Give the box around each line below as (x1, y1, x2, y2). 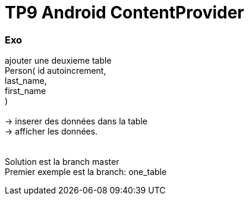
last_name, (5, 76, 47, 86)
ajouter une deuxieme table (5, 55, 112, 66)
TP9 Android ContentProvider (5, 2, 244, 23)
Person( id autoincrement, (5, 65, 106, 76)
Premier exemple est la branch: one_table (5, 167, 167, 177)
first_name (5, 86, 46, 96)
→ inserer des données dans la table (5, 116, 147, 127)
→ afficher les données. (5, 126, 98, 137)
